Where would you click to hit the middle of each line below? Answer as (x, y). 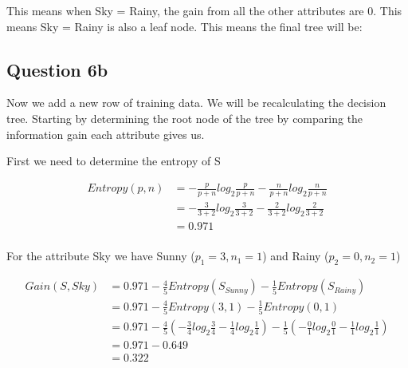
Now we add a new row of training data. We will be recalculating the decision (196, 103)
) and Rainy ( (296, 256)
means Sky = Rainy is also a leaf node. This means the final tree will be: (184, 26)
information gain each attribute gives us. (106, 134)
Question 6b (57, 69)
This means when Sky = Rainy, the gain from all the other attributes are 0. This (204, 10)
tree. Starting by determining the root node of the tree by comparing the (185, 118)
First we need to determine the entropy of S (114, 161)
